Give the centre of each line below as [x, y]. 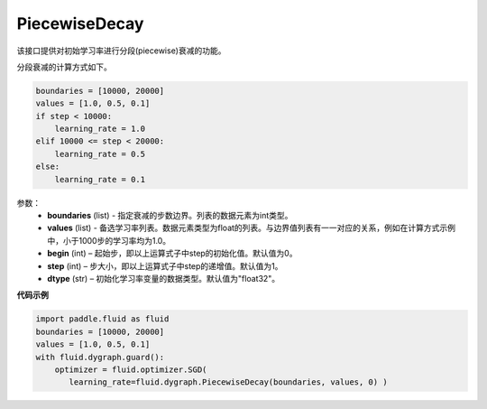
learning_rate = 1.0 [100, 129]
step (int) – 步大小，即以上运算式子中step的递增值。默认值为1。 [165, 265]
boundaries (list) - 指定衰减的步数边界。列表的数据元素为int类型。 [170, 216]
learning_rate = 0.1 [100, 179]
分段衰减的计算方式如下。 [64, 67]
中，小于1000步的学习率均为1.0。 [109, 240]
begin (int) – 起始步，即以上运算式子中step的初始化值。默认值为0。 [172, 254]
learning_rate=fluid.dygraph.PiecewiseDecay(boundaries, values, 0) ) [228, 382]
